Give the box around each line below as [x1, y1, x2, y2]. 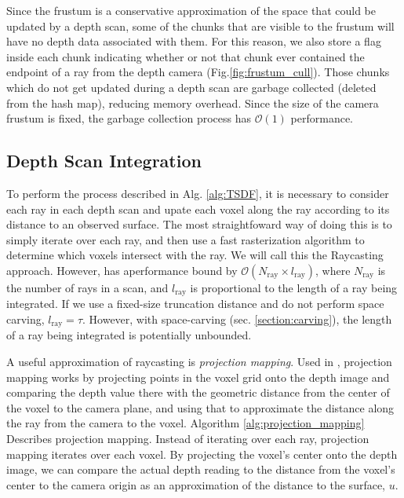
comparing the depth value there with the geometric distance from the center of [6, 384, 390, 401]
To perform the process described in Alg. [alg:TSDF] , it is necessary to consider [6, 185, 389, 201]
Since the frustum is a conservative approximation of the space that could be [6, 2, 376, 18]
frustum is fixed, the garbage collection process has [6, 110, 251, 126]
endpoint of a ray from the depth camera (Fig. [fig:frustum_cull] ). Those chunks [6, 64, 390, 80]
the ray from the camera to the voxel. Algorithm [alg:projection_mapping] [6, 415, 365, 431]
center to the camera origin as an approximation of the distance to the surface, [6, 476, 386, 493]
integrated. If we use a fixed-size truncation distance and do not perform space [6, 295, 384, 312]
